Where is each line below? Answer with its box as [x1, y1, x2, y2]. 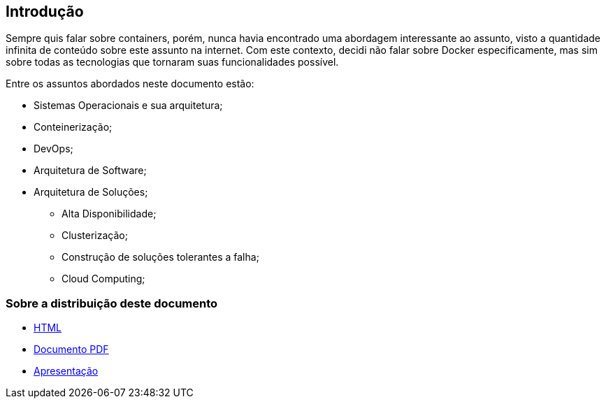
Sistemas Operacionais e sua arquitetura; [34, 99, 223, 112]
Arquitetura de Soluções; [34, 186, 148, 199]
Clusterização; [62, 229, 128, 242]
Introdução [6, 3, 84, 20]
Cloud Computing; [62, 273, 145, 285]
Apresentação [34, 365, 99, 377]
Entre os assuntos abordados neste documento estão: [6, 78, 254, 90]
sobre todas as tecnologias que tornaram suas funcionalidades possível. [6, 56, 339, 68]
